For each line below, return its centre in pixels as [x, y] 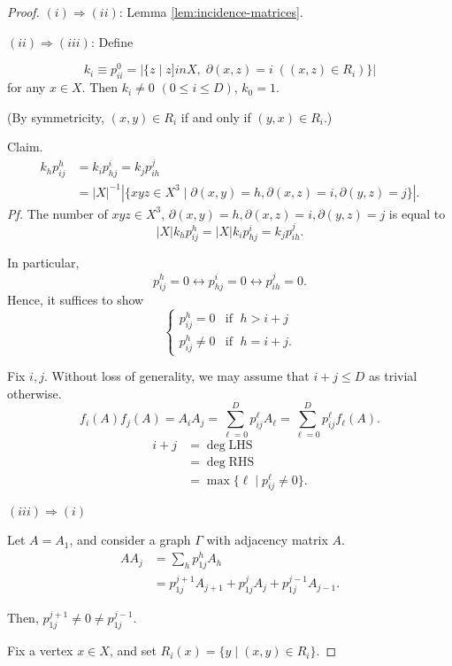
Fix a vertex [40, 651]
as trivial [393, 376]
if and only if [216, 116]
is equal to [417, 213]
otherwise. [34, 393]
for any [27, 87]
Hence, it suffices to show [76, 300]
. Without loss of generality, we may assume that [176, 376]
